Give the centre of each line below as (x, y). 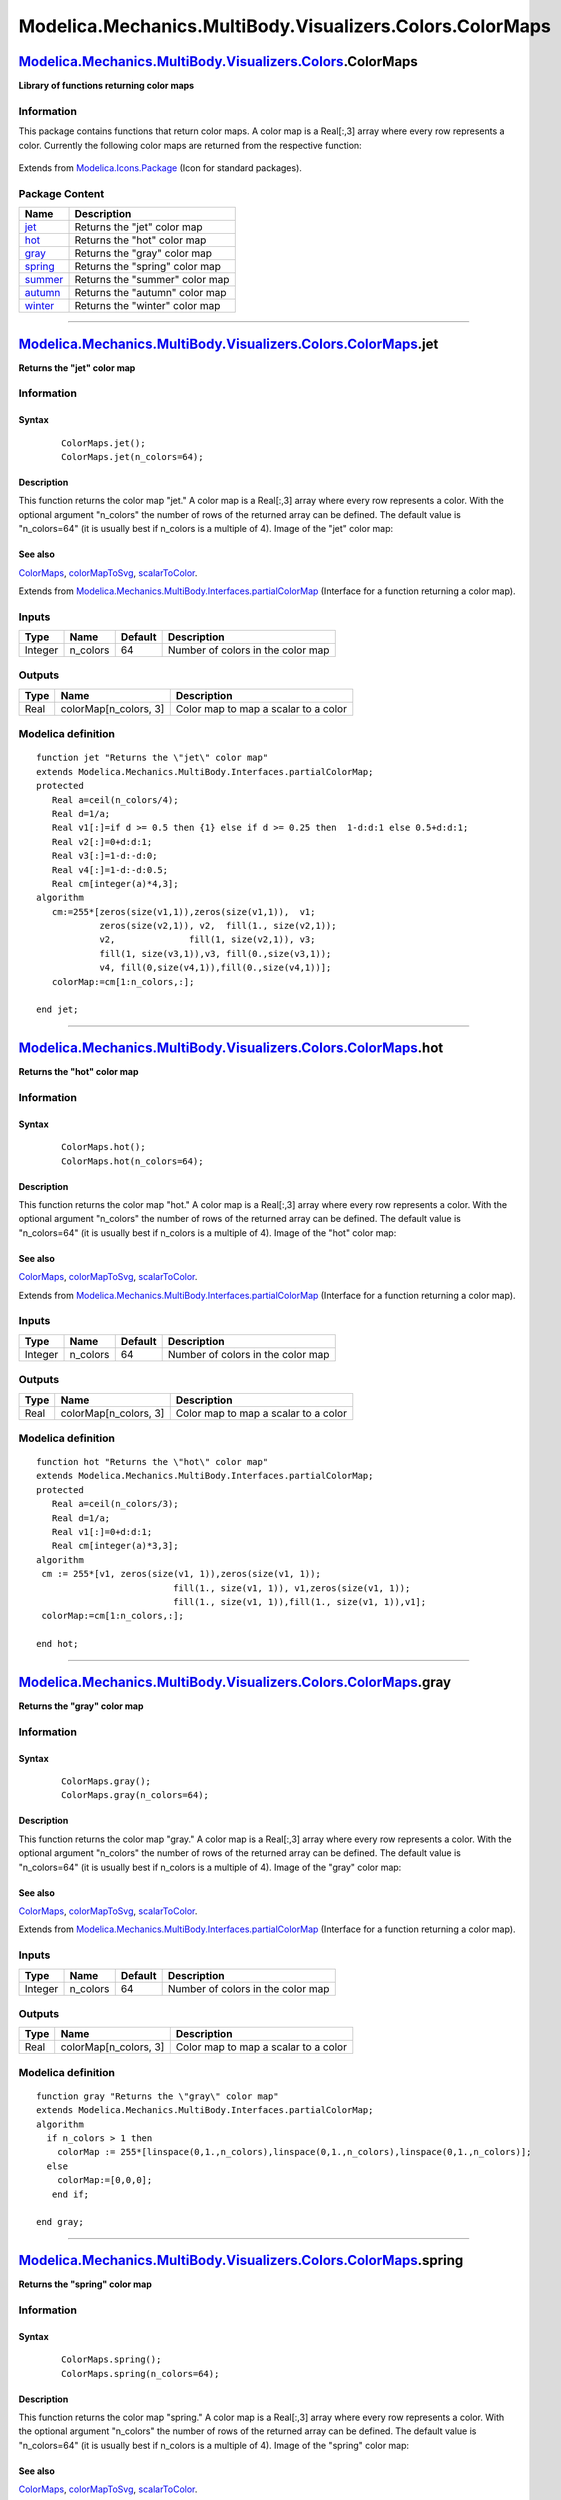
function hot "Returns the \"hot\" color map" (152, 1462)
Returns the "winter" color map (147, 306)
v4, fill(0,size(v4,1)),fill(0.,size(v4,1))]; (215, 968)
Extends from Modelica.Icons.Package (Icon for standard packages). (160, 167)
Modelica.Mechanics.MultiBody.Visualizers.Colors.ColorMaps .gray (235, 1681)
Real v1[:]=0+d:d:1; (102, 1532)
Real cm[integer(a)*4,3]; (115, 883)
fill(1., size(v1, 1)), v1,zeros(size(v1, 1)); (292, 1588)
